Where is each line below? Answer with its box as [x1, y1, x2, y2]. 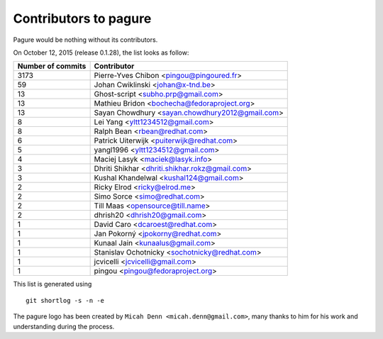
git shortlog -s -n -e [26, 296, 105, 304]
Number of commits [17, 61, 87, 71]
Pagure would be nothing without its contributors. [13, 35, 158, 44]
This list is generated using [13, 280, 92, 289]
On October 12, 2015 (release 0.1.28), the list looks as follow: [13, 48, 189, 57]
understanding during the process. [13, 322, 115, 330]
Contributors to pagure [13, 11, 152, 26]
